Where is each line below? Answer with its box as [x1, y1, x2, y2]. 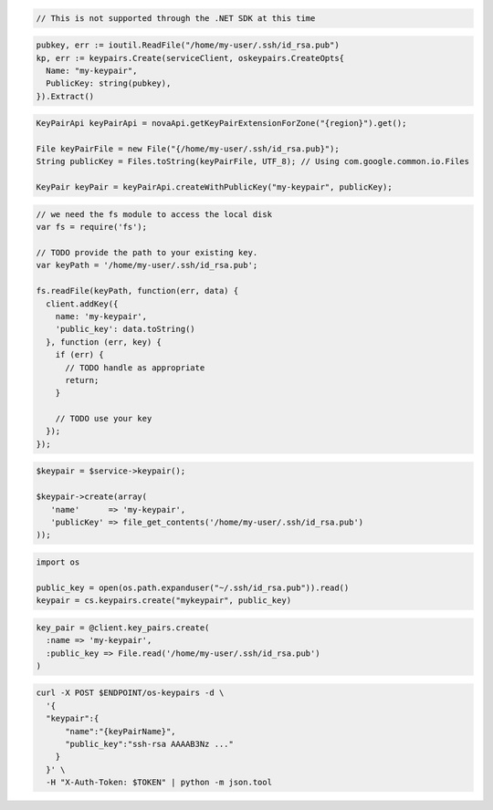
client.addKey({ [46, 298, 119, 309]
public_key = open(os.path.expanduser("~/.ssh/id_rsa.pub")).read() [36, 582, 350, 593]
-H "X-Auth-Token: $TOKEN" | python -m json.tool [46, 777, 273, 788]
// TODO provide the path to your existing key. [36, 247, 258, 258]
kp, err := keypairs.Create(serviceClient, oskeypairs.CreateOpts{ [36, 53, 345, 63]
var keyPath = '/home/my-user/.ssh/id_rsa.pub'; [36, 260, 258, 271]
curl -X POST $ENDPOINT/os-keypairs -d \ [36, 688, 225, 698]
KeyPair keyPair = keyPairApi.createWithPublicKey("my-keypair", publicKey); [36, 182, 393, 192]
